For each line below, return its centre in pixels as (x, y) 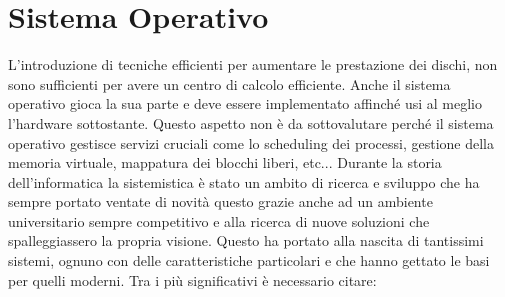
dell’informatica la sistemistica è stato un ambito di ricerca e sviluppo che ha (244, 181)
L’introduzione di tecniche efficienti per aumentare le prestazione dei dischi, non (253, 64)
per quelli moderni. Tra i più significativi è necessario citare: (192, 279)
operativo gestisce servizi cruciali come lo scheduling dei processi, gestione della (251, 142)
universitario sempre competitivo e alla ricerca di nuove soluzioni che (219, 220)
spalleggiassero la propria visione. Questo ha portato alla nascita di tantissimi (246, 240)
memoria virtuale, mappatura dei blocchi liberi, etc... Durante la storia (225, 162)
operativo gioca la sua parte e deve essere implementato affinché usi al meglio (245, 103)
